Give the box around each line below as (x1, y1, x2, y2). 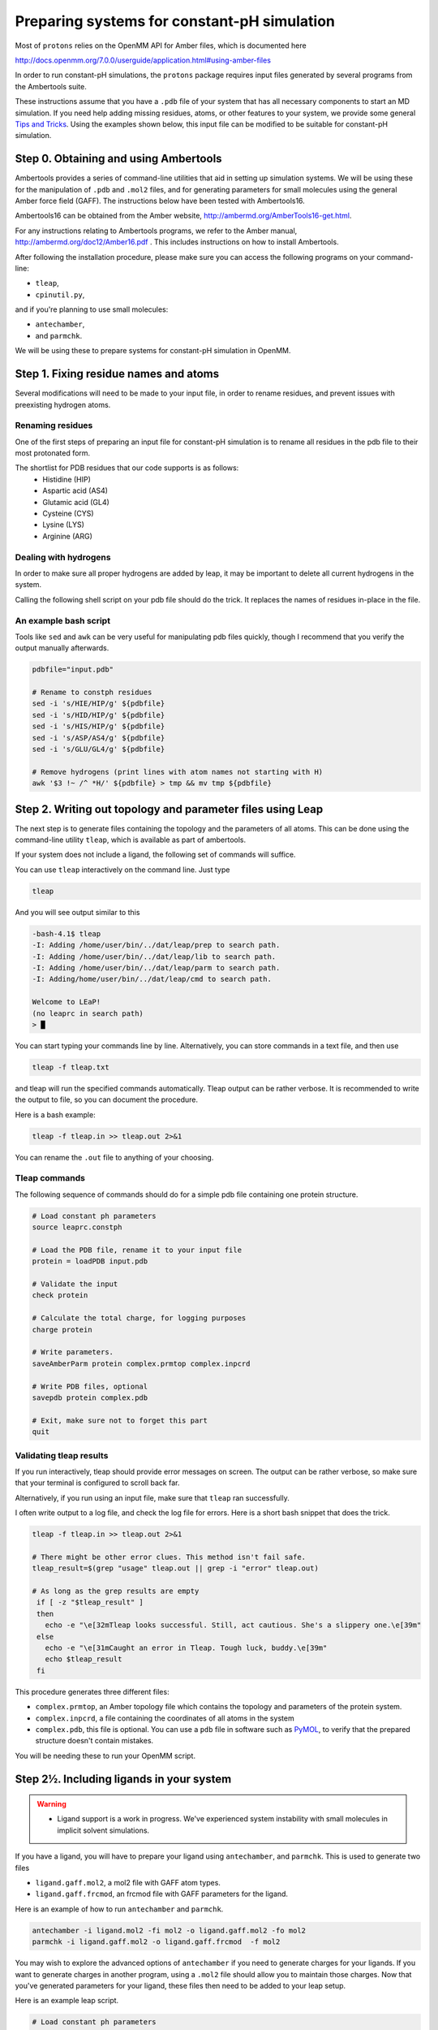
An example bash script (15, 615, 111, 626)
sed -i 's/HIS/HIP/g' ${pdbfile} (32, 722, 165, 731)
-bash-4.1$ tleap (32, 929, 101, 938)
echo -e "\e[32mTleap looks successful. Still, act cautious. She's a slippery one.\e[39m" (45, 1621, 422, 1630)
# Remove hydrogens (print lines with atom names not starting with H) (32, 767, 324, 776)
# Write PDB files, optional (32, 1381, 148, 1391)
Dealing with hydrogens (15, 551, 111, 563)
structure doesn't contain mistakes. (35, 1736, 154, 1746)
